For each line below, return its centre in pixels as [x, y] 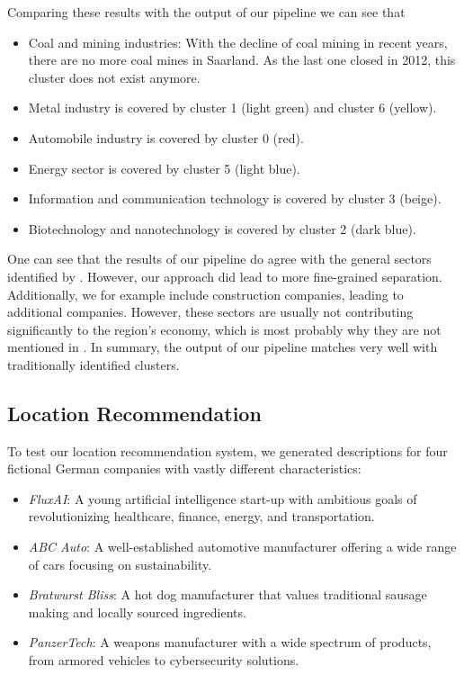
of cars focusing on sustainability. [120, 564]
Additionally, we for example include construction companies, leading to [205, 294]
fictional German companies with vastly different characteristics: [184, 468]
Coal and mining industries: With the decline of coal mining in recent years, [238, 42]
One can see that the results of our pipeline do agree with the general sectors [219, 259]
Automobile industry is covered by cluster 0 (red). [166, 137]
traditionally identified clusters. [94, 364]
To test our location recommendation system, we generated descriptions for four [228, 450]
